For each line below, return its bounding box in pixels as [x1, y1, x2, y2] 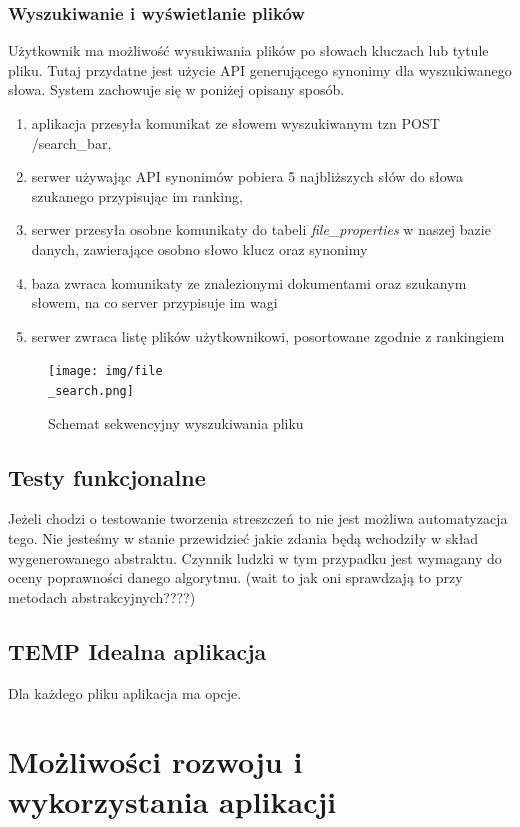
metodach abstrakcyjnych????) [8, 586, 196, 607]
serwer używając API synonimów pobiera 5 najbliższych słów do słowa [31, 166, 464, 187]
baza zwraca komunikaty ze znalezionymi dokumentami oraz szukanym [31, 272, 467, 293]
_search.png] [48, 384, 134, 398]
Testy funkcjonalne [8, 461, 206, 492]
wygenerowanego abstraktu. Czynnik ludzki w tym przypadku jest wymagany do [8, 547, 502, 568]
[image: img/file [48, 364, 163, 379]
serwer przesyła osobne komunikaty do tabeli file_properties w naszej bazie [31, 219, 491, 240]
